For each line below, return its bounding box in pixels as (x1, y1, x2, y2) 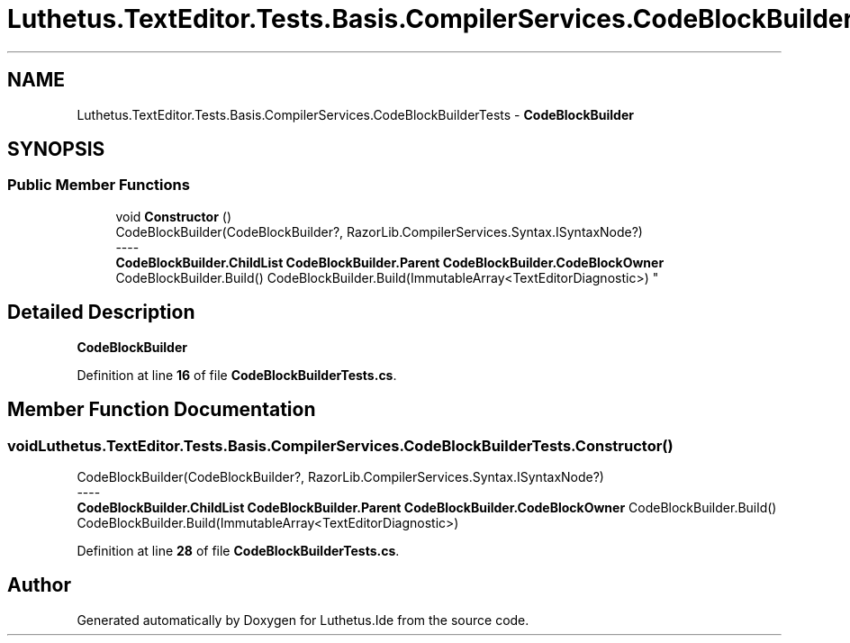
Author (7, 574, 71, 597)
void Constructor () (115, 208, 231, 224)
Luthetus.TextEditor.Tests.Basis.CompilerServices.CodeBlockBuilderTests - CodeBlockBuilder (77, 106, 634, 122)
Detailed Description (7, 301, 195, 324)
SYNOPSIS (7, 138, 105, 161)
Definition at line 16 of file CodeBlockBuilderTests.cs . (77, 367, 397, 383)
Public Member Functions (7, 176, 190, 195)
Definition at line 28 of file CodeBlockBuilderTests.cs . (77, 542, 400, 558)
